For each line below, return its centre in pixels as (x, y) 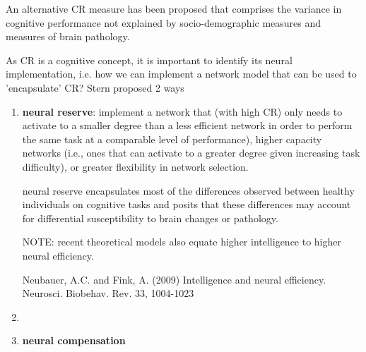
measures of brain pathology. (68, 36)
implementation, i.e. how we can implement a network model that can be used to (181, 74)
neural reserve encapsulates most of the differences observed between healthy (188, 190)
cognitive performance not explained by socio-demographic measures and (164, 22)
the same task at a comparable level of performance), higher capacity (172, 139)
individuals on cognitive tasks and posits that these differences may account (187, 204)
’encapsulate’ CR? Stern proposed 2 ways (95, 87)
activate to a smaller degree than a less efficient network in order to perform (187, 125)
